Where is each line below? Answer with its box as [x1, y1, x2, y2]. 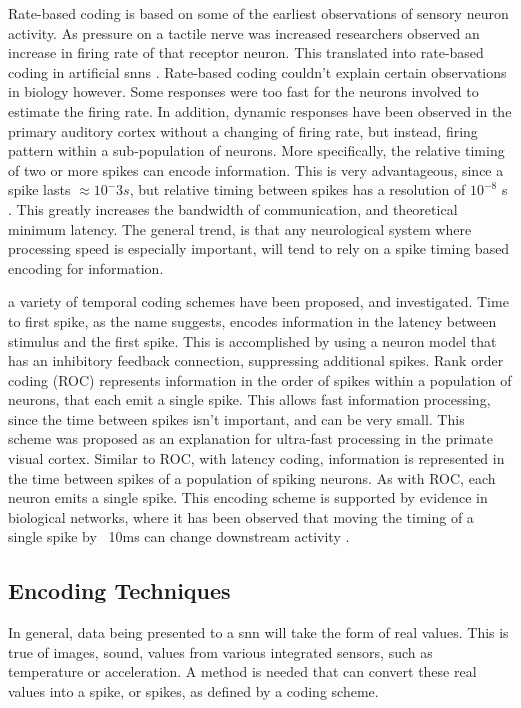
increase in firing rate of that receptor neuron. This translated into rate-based [8, 42, 484, 63]
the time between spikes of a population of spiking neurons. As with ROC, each [8, 467, 496, 488]
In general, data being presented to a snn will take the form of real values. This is [8, 622, 509, 643]
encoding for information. [8, 257, 164, 278]
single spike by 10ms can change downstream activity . [8, 526, 350, 547]
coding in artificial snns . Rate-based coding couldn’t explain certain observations [8, 61, 507, 82]
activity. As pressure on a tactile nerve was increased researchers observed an [8, 22, 480, 43]
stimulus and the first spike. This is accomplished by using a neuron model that [8, 330, 497, 351]
